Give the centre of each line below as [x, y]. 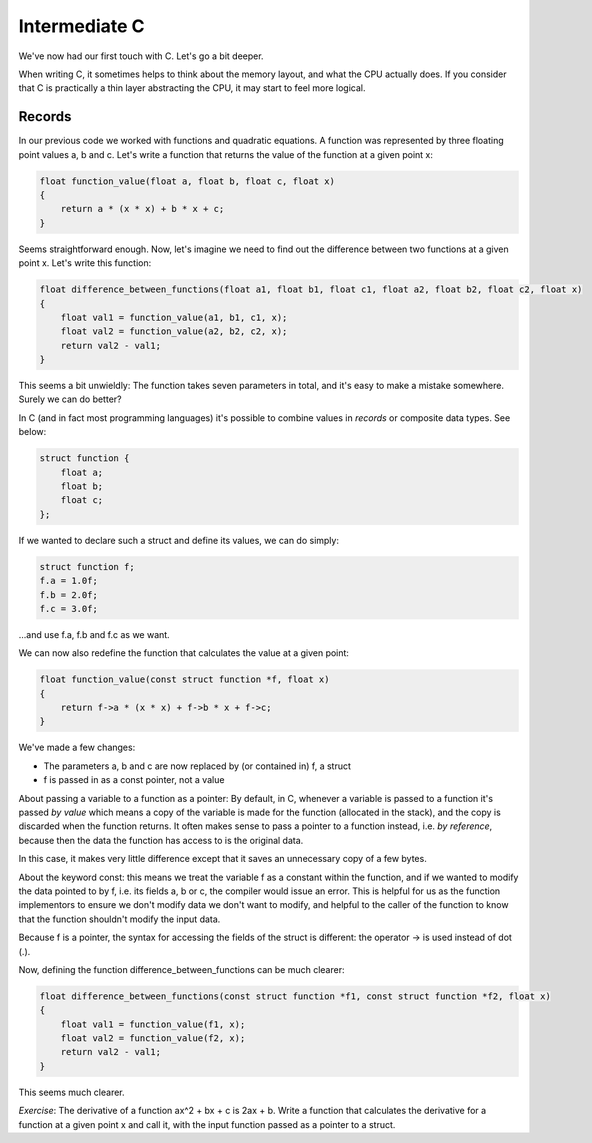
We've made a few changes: [77, 747]
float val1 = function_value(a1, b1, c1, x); [174, 317]
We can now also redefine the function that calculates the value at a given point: [184, 653]
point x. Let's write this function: [85, 263]
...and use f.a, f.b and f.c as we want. [94, 634]
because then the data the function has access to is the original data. [161, 840]
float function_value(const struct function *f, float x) [184, 679]
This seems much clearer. [71, 1092]
